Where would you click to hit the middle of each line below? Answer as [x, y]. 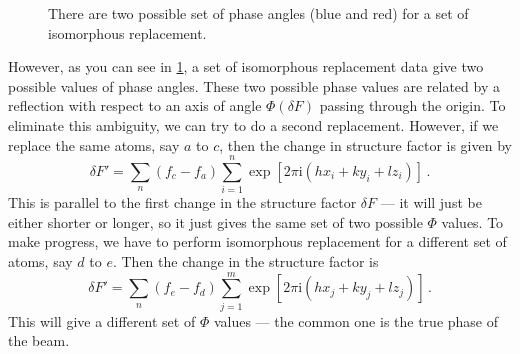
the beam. [39, 340]
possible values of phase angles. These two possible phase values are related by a [254, 85]
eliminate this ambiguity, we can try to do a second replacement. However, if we [253, 124]
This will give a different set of [102, 320]
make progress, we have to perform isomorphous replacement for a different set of [257, 241]
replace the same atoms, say [94, 144]
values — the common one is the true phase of [356, 320]
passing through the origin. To [412, 105]
